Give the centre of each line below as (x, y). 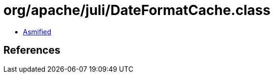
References (32, 50)
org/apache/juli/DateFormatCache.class (137, 10)
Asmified (37, 31)
